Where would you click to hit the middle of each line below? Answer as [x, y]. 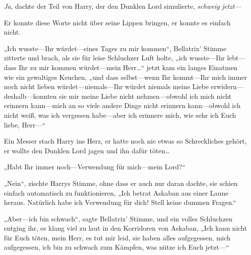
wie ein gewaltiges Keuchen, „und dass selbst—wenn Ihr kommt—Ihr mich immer [125, 77]
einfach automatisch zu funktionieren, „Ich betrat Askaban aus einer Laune [116, 192]
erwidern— [227, 86]
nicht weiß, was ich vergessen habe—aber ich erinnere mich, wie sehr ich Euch [120, 115]
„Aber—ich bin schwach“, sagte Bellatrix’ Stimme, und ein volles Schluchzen [118, 218]
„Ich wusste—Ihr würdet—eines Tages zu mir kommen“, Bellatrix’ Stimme [115, 48]
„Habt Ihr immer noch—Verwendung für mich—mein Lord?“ [95, 167]
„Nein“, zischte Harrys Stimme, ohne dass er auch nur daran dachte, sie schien [121, 183]
